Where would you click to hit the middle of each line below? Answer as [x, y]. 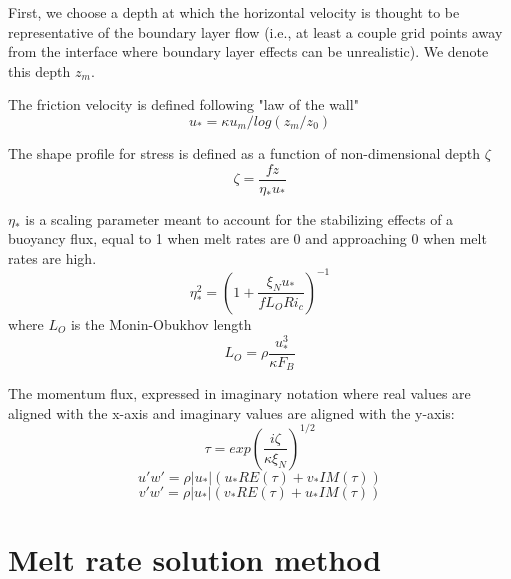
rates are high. [52, 257]
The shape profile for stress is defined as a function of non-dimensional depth [244, 152]
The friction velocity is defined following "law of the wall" [183, 104]
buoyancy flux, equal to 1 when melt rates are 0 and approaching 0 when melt [247, 238]
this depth [39, 70]
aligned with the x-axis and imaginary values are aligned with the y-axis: [231, 412]
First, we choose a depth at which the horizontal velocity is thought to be [234, 12]
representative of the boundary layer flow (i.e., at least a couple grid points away [255, 31]
